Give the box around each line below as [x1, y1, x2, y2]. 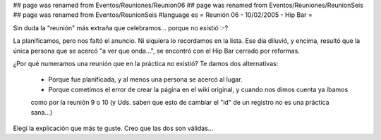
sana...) [30, 108, 53, 116]
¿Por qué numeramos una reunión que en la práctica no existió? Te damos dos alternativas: [13, 59, 279, 68]
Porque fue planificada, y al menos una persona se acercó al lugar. [48, 75, 243, 84]
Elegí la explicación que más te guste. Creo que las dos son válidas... [13, 124, 214, 132]
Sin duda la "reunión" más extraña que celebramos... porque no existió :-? [13, 23, 229, 32]
